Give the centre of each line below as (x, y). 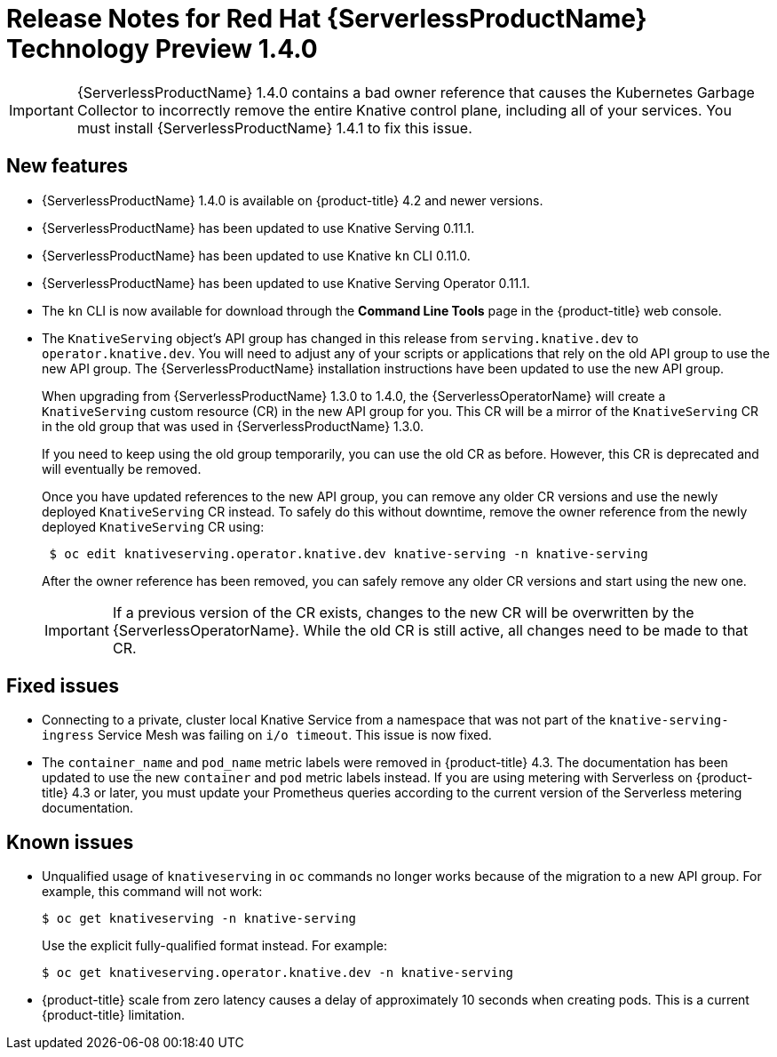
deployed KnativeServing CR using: (153, 526)
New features (67, 166)
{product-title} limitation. (114, 1015)
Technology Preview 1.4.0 (162, 49)
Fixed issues (63, 686)
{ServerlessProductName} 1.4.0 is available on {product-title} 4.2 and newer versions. (293, 200)
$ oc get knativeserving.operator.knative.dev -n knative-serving (278, 973)
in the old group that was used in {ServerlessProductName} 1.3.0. (233, 426)
